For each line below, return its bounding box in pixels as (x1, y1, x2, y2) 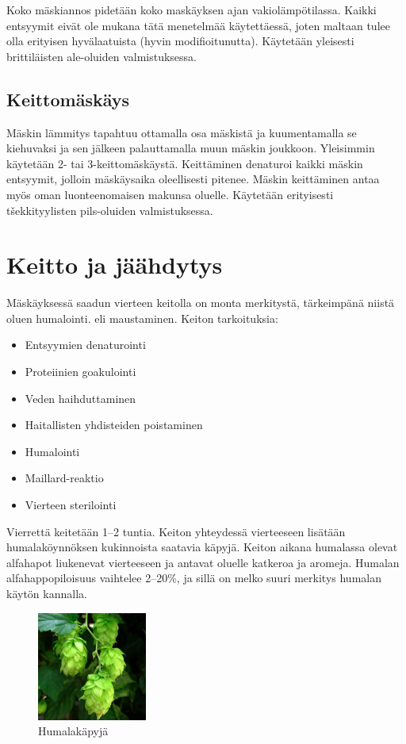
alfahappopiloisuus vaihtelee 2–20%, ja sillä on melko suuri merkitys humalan (6, 570, 381, 586)
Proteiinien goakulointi (25, 363, 136, 380)
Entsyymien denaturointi (25, 336, 146, 353)
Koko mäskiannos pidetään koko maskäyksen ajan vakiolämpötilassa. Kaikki (6, 2, 377, 17)
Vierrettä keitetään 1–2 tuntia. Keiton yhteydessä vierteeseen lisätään (6, 523, 346, 539)
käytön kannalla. (6, 585, 87, 601)
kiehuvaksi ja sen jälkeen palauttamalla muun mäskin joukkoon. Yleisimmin (6, 140, 375, 156)
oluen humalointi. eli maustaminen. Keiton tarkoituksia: (6, 309, 278, 326)
